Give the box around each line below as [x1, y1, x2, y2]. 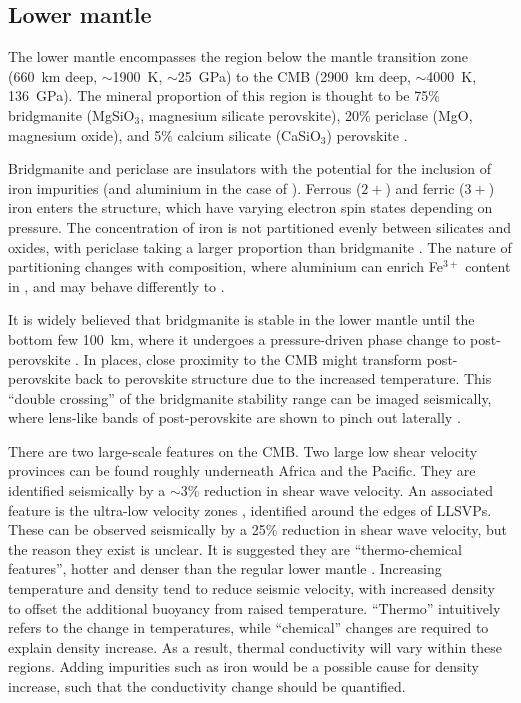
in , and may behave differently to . [8, 275, 225, 296]
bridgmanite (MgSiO [8, 104, 135, 125]
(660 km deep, [8, 65, 98, 86]
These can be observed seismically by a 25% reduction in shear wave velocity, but [8, 519, 507, 540]
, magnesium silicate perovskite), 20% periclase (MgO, [140, 104, 473, 125]
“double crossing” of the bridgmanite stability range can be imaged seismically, [8, 387, 492, 408]
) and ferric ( [385, 177, 465, 198]
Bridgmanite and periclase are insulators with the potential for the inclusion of [8, 158, 491, 179]
